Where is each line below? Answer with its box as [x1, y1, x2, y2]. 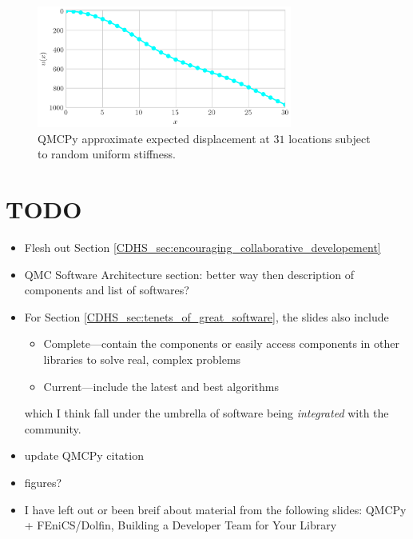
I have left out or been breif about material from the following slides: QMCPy [24, 501, 407, 517]
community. [24, 420, 81, 437]
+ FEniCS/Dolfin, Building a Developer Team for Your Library [24, 517, 337, 533]
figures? [24, 474, 62, 491]
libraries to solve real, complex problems [43, 351, 241, 368]
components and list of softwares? [24, 281, 189, 298]
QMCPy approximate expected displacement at [38, 130, 270, 146]
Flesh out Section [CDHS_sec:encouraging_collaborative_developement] [24, 239, 381, 256]
